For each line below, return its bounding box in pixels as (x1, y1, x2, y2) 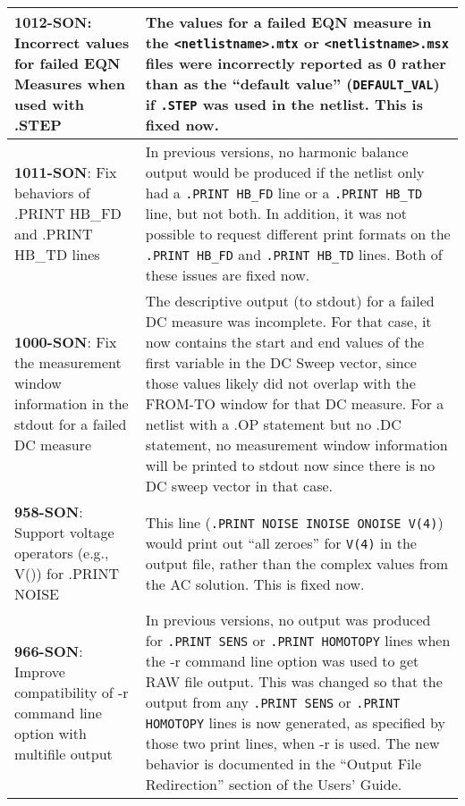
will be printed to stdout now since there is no (145, 455, 435, 475)
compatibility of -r (14, 681, 129, 702)
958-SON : (14, 501, 83, 522)
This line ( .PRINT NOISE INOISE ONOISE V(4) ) (145, 511, 444, 533)
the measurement (14, 352, 122, 373)
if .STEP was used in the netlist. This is (145, 94, 423, 114)
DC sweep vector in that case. (145, 475, 334, 496)
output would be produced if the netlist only (145, 162, 425, 182)
